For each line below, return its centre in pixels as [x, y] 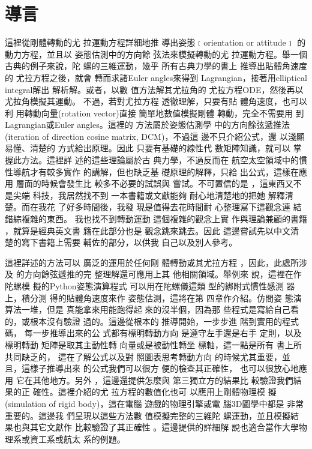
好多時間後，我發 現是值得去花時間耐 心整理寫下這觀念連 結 [184, 207]
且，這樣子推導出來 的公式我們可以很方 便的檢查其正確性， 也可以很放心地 [152, 368]
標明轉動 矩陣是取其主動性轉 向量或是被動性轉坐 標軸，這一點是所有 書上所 [153, 344]
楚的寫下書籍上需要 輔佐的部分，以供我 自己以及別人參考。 [121, 242]
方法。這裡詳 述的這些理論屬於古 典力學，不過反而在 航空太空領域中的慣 [164, 160]
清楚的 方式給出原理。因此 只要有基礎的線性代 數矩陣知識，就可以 [160, 148]
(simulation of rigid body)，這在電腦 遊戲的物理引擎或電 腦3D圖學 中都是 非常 [154, 403]
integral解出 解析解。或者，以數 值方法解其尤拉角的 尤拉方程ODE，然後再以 [154, 89]
